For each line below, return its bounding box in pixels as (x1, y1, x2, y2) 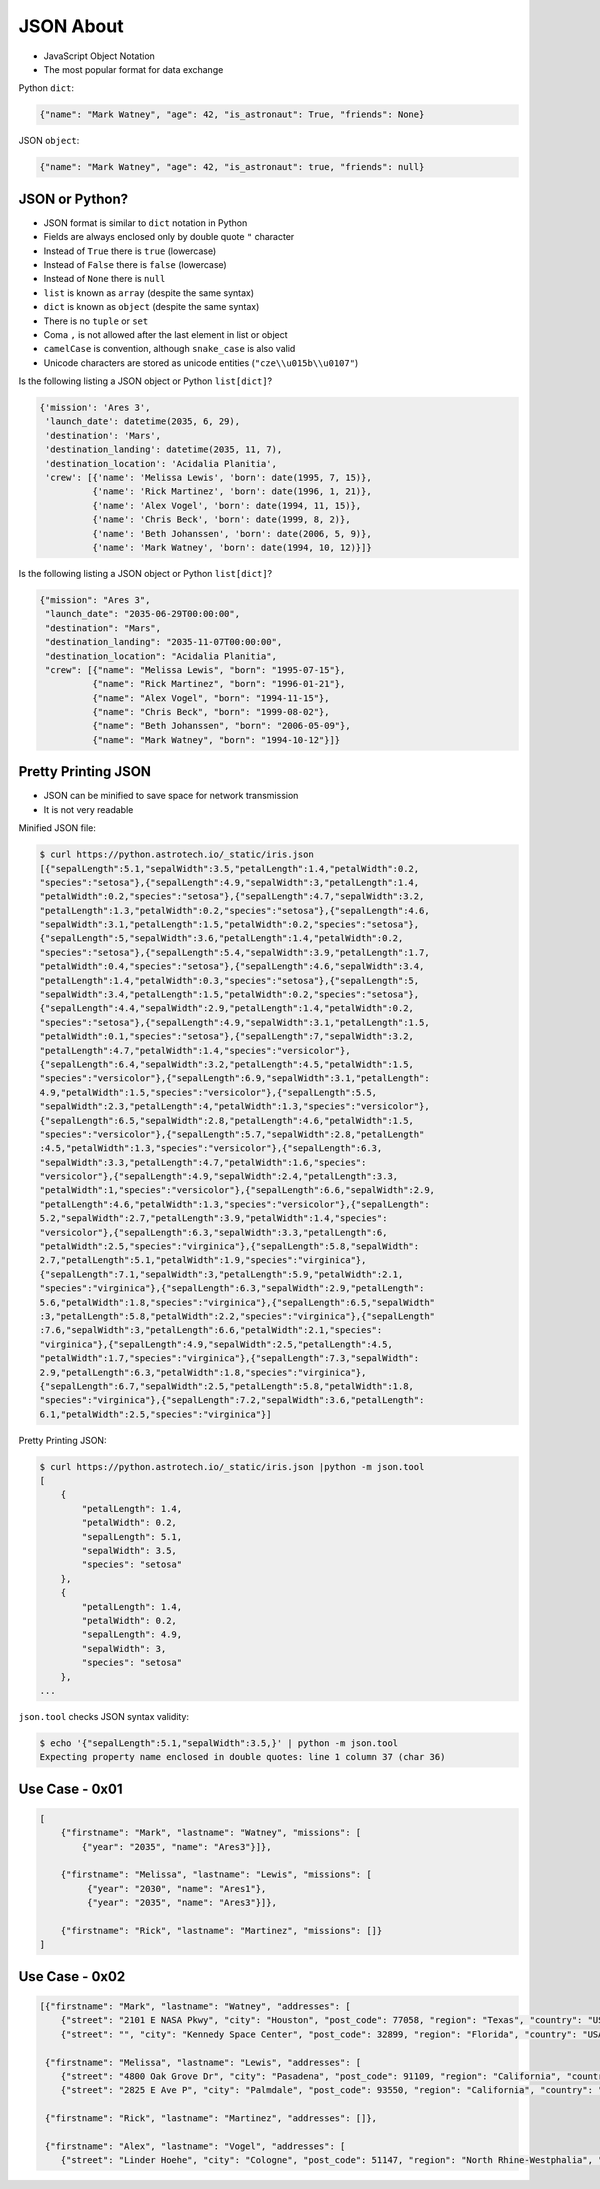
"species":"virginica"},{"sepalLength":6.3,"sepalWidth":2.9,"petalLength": (39, 1283, 425, 1294)
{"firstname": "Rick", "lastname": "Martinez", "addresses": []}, (45, 2113, 378, 2124)
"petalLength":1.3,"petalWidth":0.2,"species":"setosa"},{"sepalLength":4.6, (39, 905, 430, 916)
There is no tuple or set (43, 315, 149, 327)
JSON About (18, 15, 124, 37)
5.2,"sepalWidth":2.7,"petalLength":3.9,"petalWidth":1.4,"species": (39, 1213, 388, 1224)
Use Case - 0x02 (18, 1968, 126, 1985)
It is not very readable (43, 803, 134, 815)
